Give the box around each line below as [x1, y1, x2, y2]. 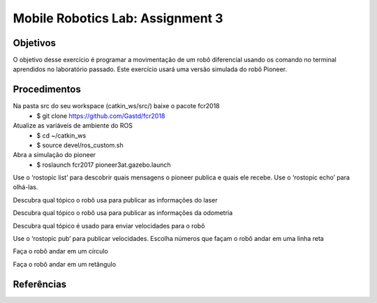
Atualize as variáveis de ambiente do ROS [13, 121, 133, 130]
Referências [13, 278, 67, 290]
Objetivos [13, 37, 56, 49]
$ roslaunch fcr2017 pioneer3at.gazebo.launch [36, 161, 171, 169]
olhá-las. [13, 183, 38, 191]
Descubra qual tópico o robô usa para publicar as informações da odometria [13, 209, 233, 217]
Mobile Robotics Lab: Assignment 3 [13, 10, 223, 26]
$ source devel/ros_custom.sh [36, 140, 124, 149]
